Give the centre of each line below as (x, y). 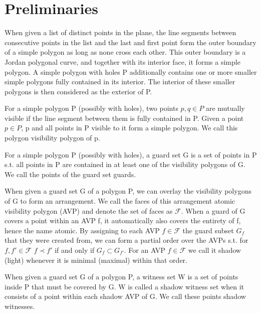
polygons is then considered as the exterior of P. (78, 91)
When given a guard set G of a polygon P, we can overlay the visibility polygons (128, 191)
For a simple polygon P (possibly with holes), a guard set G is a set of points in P (131, 154)
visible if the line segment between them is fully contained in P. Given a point (124, 118)
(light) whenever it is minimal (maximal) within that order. (96, 260)
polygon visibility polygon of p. (52, 138)
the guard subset (208, 230)
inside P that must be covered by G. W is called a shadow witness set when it (124, 286)
